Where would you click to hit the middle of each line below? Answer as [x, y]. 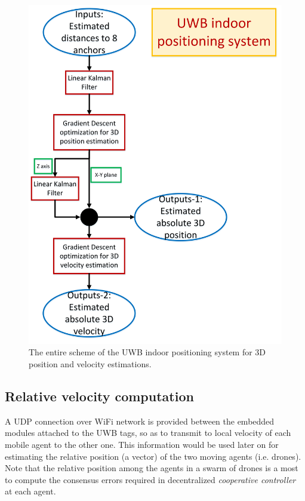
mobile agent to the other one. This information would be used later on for [142, 444]
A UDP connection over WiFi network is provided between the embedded [140, 421]
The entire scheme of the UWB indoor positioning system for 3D [147, 352]
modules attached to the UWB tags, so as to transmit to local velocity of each [148, 433]
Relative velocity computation [99, 396]
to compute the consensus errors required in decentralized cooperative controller [150, 479]
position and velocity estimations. [90, 363]
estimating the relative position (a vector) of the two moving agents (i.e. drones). [153, 456]
